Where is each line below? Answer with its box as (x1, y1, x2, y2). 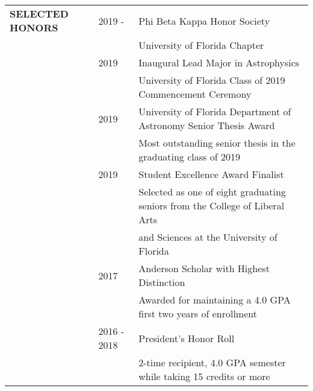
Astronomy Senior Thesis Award (138, 118, 275, 132)
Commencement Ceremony (138, 87, 252, 101)
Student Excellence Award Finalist (138, 167, 284, 181)
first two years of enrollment (138, 307, 257, 320)
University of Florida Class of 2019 (138, 73, 285, 87)
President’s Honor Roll (138, 331, 235, 345)
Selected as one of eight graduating (138, 185, 286, 199)
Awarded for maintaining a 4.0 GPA (138, 293, 291, 307)
